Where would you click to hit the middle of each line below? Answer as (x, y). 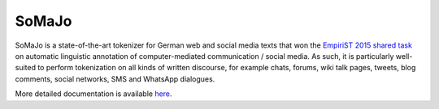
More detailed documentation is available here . (93, 94)
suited (26, 68)
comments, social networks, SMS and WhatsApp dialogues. (115, 79)
